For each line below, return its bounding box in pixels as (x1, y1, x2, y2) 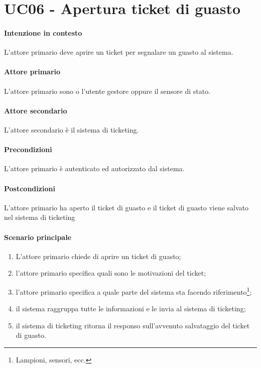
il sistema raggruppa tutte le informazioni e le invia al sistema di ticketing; (16, 303, 246, 314)
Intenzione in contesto (4, 27, 82, 38)
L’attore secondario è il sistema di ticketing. (4, 124, 139, 135)
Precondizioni (4, 144, 52, 155)
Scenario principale (4, 231, 71, 242)
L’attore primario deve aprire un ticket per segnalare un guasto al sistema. (4, 47, 233, 57)
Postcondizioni (4, 183, 55, 193)
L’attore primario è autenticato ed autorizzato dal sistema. (4, 163, 185, 174)
